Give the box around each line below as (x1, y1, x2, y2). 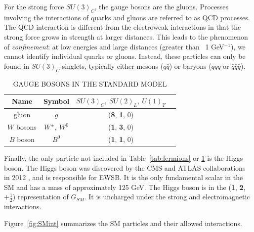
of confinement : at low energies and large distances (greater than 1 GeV (4, 41, 224, 51)
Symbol (43, 96, 70, 106)
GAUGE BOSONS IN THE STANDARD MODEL (13, 78, 167, 89)
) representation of (12, 191, 69, 202)
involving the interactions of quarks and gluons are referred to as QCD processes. (4, 12, 250, 22)
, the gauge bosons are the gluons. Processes (94, 1, 229, 11)
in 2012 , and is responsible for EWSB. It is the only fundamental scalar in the (4, 172, 243, 183)
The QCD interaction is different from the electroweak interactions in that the (4, 22, 241, 32)
